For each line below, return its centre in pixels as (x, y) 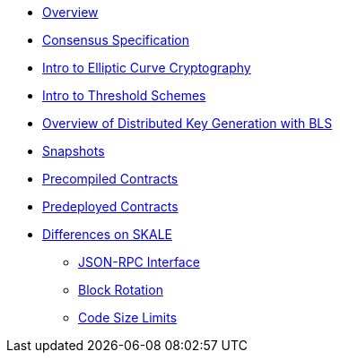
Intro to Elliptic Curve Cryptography (147, 68)
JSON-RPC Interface (139, 262)
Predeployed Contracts (110, 206)
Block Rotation (121, 290)
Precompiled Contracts (110, 179)
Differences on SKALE (108, 234)
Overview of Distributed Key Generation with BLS (187, 123)
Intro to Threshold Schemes (124, 95)
